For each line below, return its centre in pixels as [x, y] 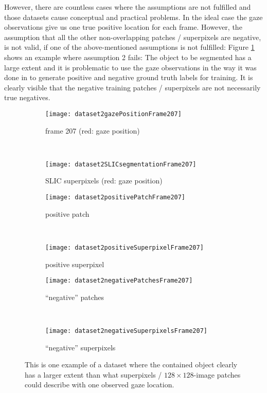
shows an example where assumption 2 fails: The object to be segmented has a [128, 57]
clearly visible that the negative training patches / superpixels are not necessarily [132, 87]
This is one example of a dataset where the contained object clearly [131, 364]
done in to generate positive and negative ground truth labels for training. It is [129, 77]
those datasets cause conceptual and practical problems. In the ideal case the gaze [133, 17]
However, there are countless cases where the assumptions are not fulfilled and [128, 7]
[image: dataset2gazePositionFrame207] [113, 114]
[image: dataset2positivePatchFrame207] [115, 198]
